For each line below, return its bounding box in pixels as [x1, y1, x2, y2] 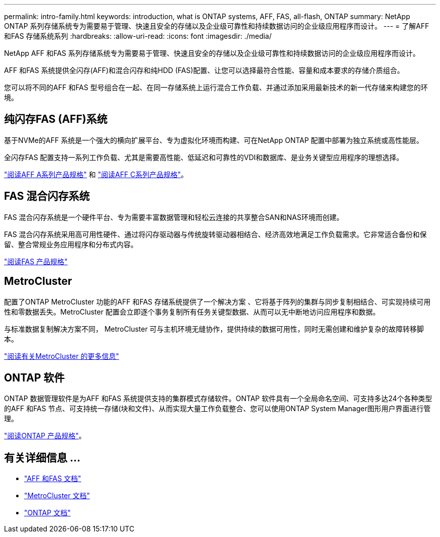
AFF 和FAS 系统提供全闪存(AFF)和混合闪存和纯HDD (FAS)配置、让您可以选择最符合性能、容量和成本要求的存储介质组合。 [4, 66, 404, 74]
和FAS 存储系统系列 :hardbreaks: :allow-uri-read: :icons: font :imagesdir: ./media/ [4, 32, 272, 40]
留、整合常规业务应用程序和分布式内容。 [4, 240, 138, 249]
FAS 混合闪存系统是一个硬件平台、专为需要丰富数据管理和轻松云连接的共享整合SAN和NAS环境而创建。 [4, 212, 344, 221]
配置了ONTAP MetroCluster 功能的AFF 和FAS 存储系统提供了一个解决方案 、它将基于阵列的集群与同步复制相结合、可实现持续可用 [4, 297, 431, 306]
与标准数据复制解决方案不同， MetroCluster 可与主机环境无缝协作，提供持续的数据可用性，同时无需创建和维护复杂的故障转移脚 [4, 324, 424, 333]
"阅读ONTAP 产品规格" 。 [4, 431, 86, 440]
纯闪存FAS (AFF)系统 [4, 113, 107, 126]
